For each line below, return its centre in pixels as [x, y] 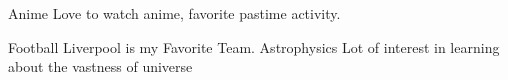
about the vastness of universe [100, 66]
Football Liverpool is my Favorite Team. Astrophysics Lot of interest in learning [254, 46]
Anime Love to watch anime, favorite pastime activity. [174, 13]
